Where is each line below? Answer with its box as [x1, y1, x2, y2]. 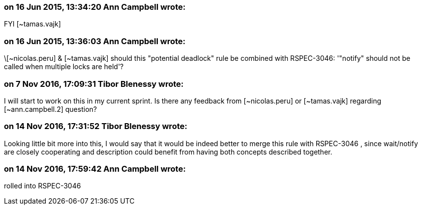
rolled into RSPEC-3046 [4, 182, 81, 190]
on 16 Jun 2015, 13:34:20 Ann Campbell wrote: [4, 2, 186, 12]
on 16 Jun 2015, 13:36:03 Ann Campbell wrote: [4, 36, 186, 46]
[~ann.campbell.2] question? [4, 104, 97, 113]
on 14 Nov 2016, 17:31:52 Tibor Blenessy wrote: [4, 121, 187, 131]
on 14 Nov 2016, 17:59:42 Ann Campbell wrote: [4, 164, 186, 174]
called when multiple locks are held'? [4, 62, 124, 71]
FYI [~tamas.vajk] [4, 20, 61, 28]
